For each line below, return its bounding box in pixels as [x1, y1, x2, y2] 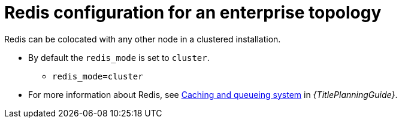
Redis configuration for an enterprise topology [4, 2, 382, 23]
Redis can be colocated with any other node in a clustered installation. [4, 33, 281, 44]
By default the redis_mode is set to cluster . [28, 52, 210, 63]
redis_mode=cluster [52, 71, 143, 81]
